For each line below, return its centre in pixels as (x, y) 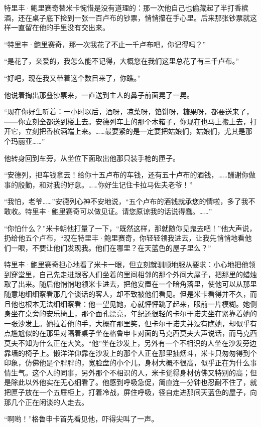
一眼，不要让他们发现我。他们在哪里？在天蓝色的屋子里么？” (111, 247)
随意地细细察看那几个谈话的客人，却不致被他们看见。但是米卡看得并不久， (127, 294)
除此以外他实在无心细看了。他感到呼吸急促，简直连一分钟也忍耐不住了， (130, 382)
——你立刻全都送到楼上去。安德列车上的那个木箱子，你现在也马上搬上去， (127, 121)
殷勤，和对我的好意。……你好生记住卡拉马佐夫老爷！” (105, 184)
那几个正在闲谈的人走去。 (46, 402)
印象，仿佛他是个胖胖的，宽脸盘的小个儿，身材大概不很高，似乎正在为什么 (127, 363)
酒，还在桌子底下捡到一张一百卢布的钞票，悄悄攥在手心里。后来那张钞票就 (127, 17)
